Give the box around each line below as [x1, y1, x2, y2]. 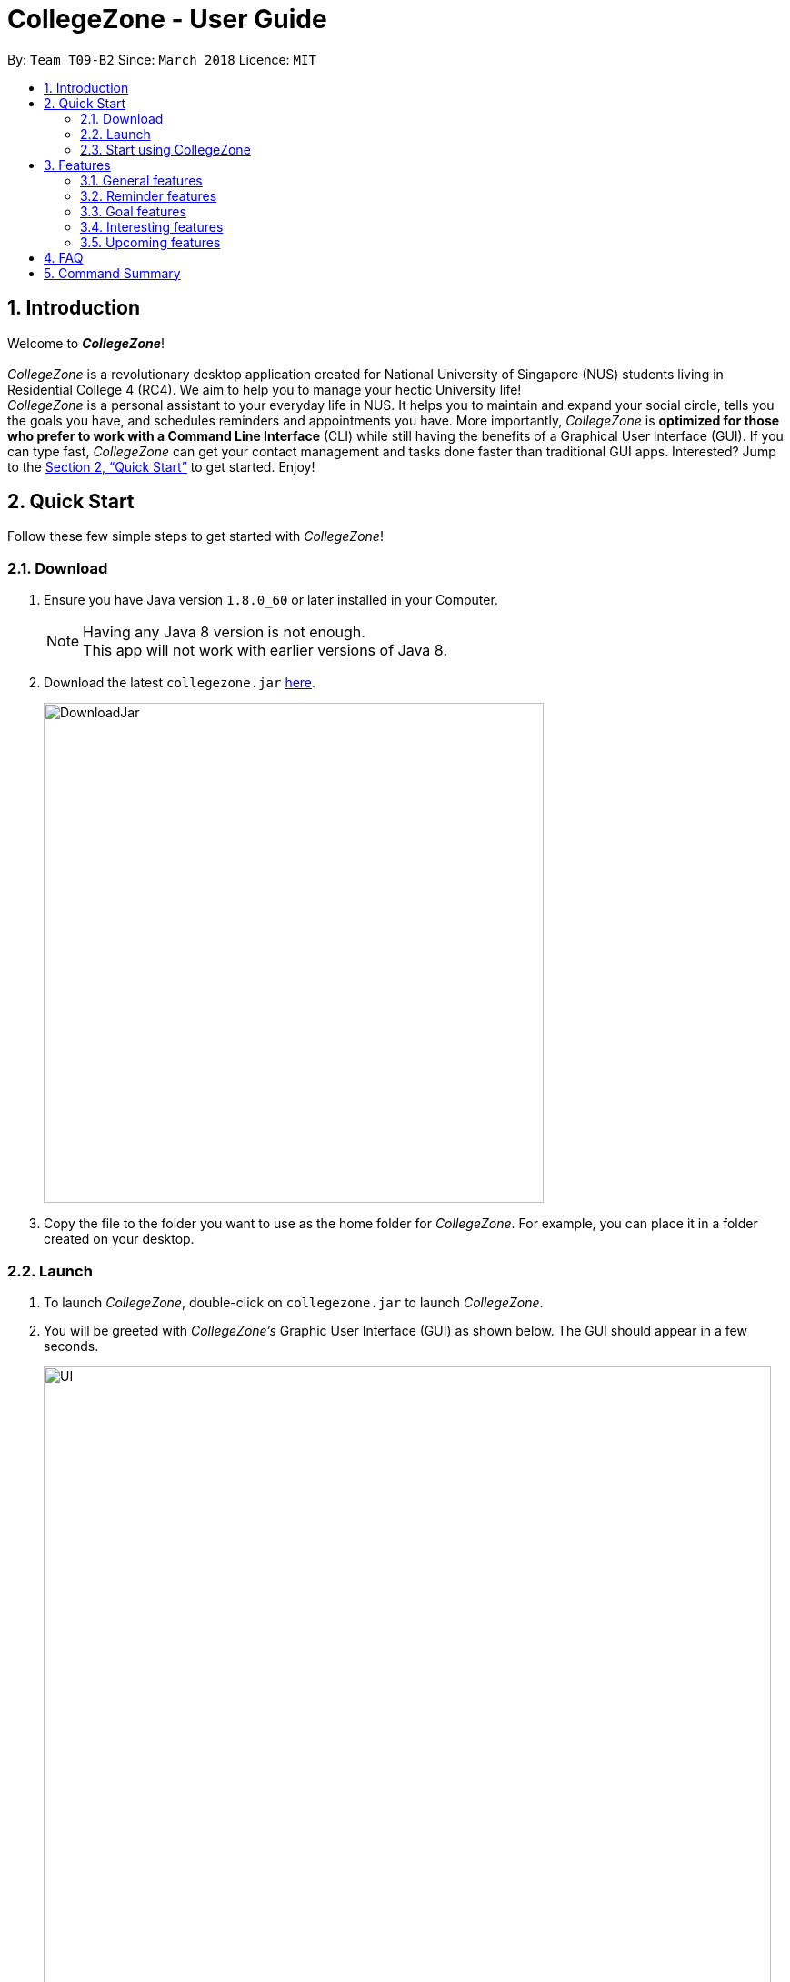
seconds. [44, 1337, 99, 1354]
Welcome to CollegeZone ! [7, 335, 165, 351]
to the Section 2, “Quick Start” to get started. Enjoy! [7, 458, 315, 475]
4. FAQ [44, 249, 84, 265]
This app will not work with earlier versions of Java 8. [83, 641, 447, 660]
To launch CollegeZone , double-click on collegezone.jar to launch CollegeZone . [44, 1294, 544, 1310]
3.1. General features [80, 172, 203, 188]
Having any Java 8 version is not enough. [83, 623, 365, 642]
